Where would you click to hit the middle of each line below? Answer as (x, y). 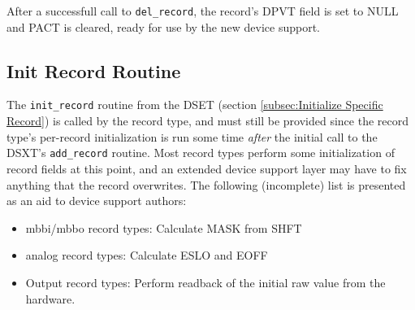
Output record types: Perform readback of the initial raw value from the (205, 282)
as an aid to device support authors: (97, 201)
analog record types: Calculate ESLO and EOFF (147, 255)
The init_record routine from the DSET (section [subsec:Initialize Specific (195, 105)
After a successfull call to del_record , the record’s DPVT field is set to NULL (203, 11)
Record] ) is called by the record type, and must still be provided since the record (208, 121)
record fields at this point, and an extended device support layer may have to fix (207, 168)
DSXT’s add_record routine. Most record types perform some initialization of (201, 153)
